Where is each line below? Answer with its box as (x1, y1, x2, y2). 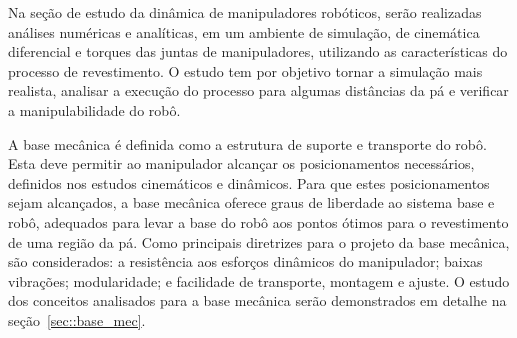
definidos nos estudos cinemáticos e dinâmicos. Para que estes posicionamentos (8, 172, 490, 193)
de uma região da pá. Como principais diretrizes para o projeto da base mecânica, (8, 231, 510, 252)
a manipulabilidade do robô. (8, 99, 181, 120)
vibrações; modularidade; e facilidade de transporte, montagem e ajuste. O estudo (8, 270, 510, 291)
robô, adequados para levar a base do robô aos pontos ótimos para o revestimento (8, 211, 509, 232)
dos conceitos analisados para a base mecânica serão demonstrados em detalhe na (8, 290, 507, 311)
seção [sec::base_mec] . (8, 309, 146, 330)
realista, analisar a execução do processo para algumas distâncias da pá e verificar (8, 80, 509, 101)
